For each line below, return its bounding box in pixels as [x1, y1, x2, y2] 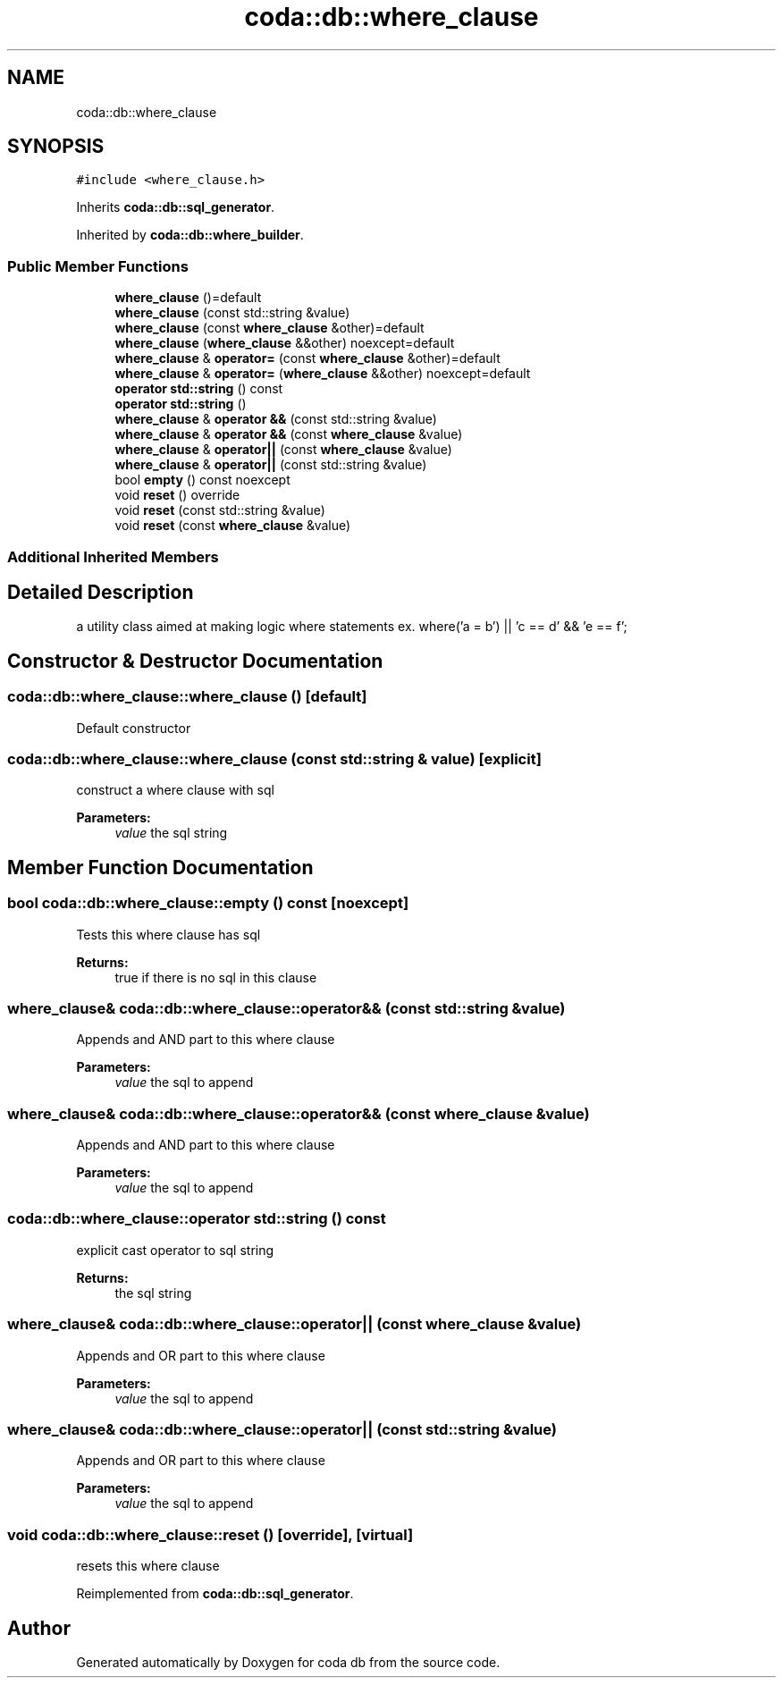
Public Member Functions [7, 257, 189, 275]
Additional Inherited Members [7, 547, 219, 566]
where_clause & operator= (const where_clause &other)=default [114, 350, 501, 366]
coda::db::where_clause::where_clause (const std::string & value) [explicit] [7, 750, 542, 768]
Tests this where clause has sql [76, 926, 261, 942]
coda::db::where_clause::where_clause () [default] [7, 687, 367, 706]
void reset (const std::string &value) [114, 502, 325, 518]
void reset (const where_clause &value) [114, 518, 351, 534]
